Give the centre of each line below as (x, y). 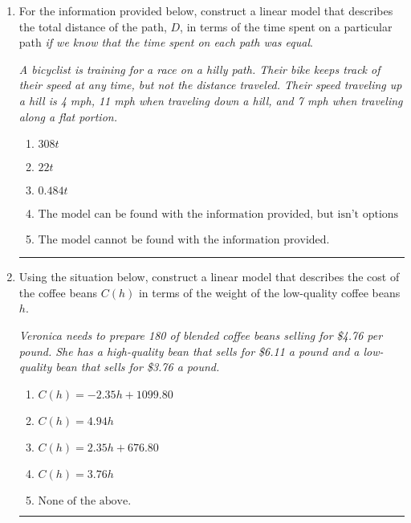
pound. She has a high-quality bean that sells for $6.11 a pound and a (189, 351)
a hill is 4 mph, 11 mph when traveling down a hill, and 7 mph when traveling (211, 100)
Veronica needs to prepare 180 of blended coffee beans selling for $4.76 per (201, 335)
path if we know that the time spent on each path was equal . (166, 42)
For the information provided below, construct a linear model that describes (206, 10)
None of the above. (85, 501)
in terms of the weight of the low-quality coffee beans (269, 292)
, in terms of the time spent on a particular (286, 26)
